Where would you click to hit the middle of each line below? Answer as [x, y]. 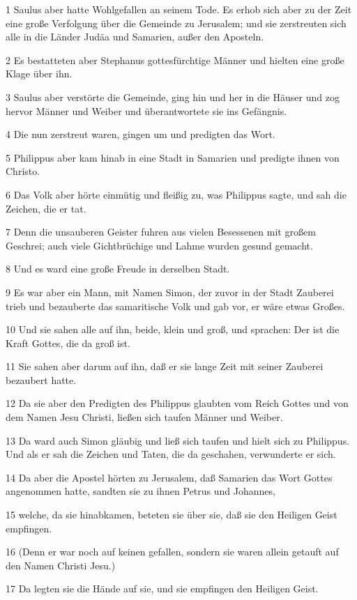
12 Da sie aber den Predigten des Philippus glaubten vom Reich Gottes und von [177, 403]
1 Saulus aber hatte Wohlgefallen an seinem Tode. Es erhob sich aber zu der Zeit [179, 9]
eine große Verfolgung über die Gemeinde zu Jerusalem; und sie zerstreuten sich [176, 23]
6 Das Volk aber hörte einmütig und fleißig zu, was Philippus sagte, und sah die [176, 194]
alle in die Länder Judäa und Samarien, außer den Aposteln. [135, 37]
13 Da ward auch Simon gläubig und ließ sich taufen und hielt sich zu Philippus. [178, 440]
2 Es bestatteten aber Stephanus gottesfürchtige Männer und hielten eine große [175, 60]
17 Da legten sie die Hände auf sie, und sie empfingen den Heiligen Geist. [162, 589]
